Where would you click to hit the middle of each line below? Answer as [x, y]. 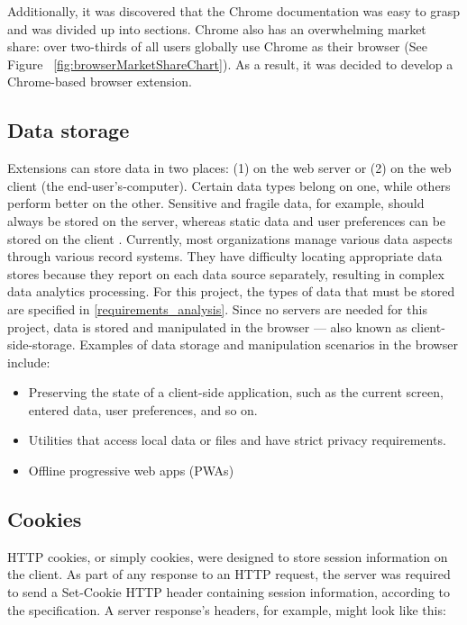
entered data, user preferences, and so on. [143, 409]
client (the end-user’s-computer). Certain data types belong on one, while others [229, 185]
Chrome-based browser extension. [100, 82]
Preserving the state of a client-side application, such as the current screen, [236, 392]
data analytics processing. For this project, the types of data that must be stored [231, 291]
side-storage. [41, 344]
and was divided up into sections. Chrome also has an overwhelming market [217, 28]
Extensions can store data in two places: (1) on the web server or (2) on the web [229, 168]
